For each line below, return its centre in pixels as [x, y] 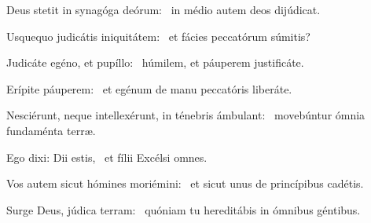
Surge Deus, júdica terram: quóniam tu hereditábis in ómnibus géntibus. [184, 209]
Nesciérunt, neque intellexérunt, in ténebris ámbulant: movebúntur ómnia [186, 115]
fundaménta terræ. [51, 130]
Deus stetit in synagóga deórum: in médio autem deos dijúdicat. [163, 9]
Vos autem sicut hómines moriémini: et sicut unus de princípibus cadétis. [185, 183]
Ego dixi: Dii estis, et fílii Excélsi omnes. [107, 157]
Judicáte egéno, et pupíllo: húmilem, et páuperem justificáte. [155, 62]
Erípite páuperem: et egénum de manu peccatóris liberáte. [149, 88]
